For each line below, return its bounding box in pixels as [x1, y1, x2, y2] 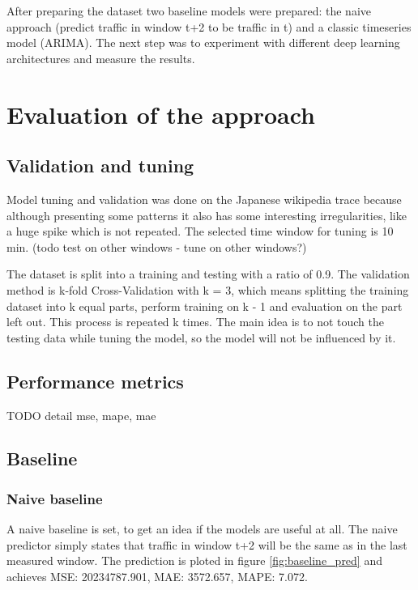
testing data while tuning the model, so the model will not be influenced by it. [6, 329, 396, 346]
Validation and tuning [6, 153, 194, 178]
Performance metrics [6, 368, 184, 393]
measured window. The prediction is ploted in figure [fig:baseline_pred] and [6, 552, 383, 569]
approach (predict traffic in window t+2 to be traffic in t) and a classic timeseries [6, 18, 412, 35]
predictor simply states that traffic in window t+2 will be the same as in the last [6, 536, 407, 553]
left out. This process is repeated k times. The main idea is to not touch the [6, 313, 384, 330]
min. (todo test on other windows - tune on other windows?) [6, 238, 307, 255]
